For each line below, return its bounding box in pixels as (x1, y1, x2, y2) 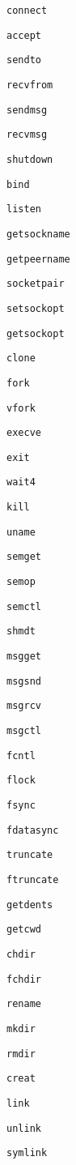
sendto (6, 54, 41, 66)
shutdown (6, 153, 53, 165)
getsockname (6, 228, 70, 240)
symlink (6, 1147, 48, 1159)
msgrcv (6, 700, 41, 712)
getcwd (6, 924, 41, 936)
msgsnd (6, 675, 41, 687)
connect (6, 5, 48, 16)
